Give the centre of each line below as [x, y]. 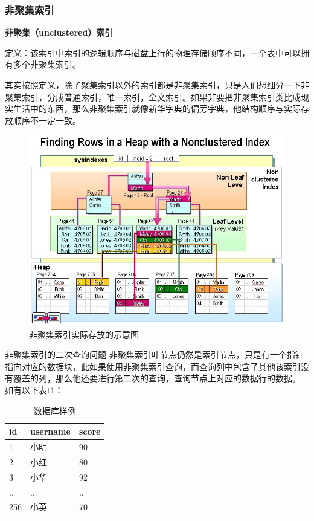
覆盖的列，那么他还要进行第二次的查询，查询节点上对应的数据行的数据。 [157, 378]
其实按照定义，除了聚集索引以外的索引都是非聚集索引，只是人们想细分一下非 [157, 85]
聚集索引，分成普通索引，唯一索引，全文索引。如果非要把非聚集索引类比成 [153, 96]
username [50, 431]
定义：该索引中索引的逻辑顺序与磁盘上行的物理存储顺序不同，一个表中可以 [153, 52]
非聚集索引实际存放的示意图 [84, 334]
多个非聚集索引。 [47, 64]
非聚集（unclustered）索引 [59, 32]
